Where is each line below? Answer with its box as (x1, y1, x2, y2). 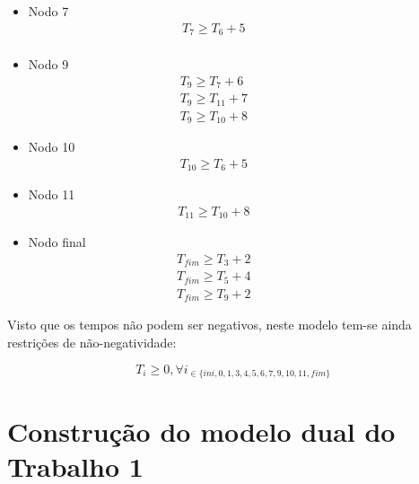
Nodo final (28, 233, 86, 251)
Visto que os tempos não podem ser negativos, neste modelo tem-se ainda (7, 315, 412, 334)
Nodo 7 (28, 2, 69, 20)
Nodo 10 (28, 137, 75, 156)
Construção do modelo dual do (7, 413, 396, 450)
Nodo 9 (28, 55, 69, 74)
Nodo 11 (28, 185, 75, 204)
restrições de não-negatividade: (7, 332, 177, 351)
